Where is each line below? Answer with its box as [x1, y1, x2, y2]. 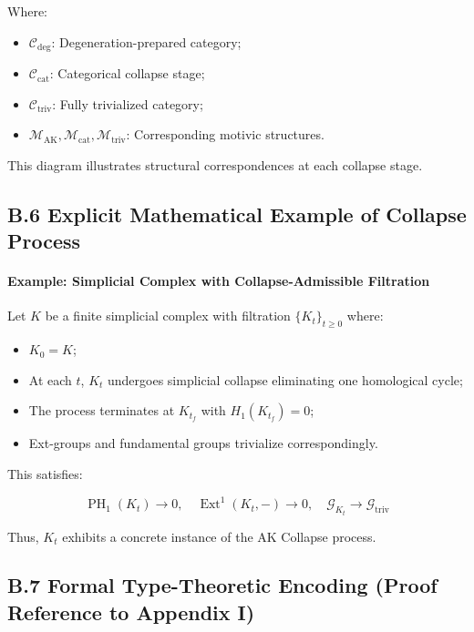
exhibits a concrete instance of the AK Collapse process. [62, 526, 376, 545]
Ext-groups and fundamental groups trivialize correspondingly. [28, 433, 378, 453]
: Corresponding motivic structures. [126, 125, 325, 144]
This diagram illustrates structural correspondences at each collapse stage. [7, 155, 423, 174]
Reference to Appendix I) [7, 597, 255, 626]
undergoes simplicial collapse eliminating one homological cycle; [108, 370, 463, 389]
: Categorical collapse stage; [49, 64, 205, 83]
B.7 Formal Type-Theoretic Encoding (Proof [7, 571, 438, 599]
